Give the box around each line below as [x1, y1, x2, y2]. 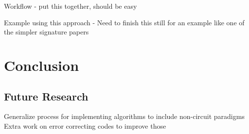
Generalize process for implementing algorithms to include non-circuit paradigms [4, 111, 245, 121]
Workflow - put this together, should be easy [4, 1, 137, 11]
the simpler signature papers [4, 27, 89, 37]
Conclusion [4, 55, 79, 75]
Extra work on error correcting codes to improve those [4, 120, 166, 131]
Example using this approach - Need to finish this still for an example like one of [4, 17, 245, 27]
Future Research [4, 88, 89, 103]
